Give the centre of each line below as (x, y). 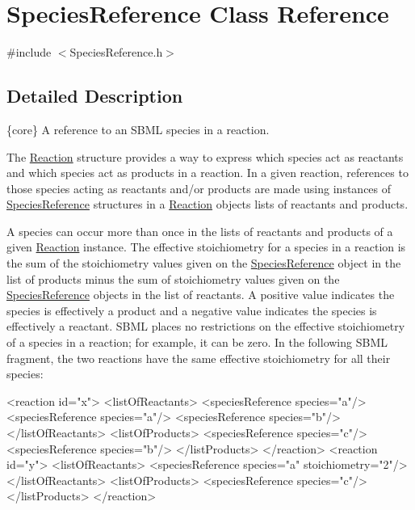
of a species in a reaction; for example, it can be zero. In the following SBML (197, 342)
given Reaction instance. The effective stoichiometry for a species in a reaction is (206, 247)
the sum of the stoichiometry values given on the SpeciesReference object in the (204, 263)
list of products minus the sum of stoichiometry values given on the (173, 278)
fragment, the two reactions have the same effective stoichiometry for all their (199, 358)
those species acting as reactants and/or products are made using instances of (199, 188)
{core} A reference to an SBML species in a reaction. (138, 129)
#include (29, 52)
